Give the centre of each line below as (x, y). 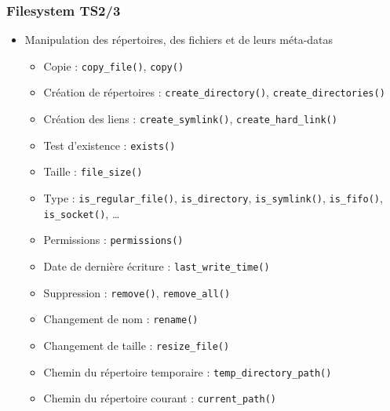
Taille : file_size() (93, 171)
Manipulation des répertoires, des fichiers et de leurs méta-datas (179, 40)
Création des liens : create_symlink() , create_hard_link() (190, 119)
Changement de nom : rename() (121, 319)
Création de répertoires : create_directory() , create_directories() (214, 92)
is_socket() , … (82, 213)
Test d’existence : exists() (109, 145)
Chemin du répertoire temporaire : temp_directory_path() (188, 371)
